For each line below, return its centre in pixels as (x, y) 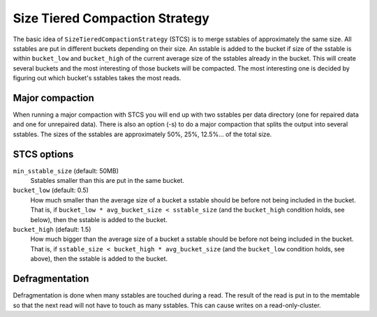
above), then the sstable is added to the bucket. (99, 259)
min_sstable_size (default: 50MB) (66, 170)
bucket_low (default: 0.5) (51, 190)
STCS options (43, 154)
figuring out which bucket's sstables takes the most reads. (97, 78)
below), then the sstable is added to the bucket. (99, 219)
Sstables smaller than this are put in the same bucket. (108, 181)
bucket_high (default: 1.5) (52, 230)
